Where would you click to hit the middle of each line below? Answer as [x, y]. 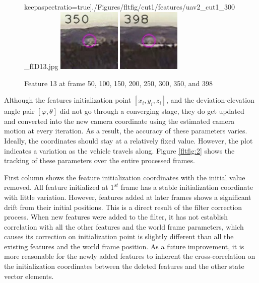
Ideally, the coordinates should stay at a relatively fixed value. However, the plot [128, 140]
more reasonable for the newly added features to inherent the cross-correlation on [130, 256]
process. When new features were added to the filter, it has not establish [116, 217]
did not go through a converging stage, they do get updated [152, 111]
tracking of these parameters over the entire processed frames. [100, 160]
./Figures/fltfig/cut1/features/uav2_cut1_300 [163, 7]
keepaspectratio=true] [58, 7]
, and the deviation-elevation [210, 100]
